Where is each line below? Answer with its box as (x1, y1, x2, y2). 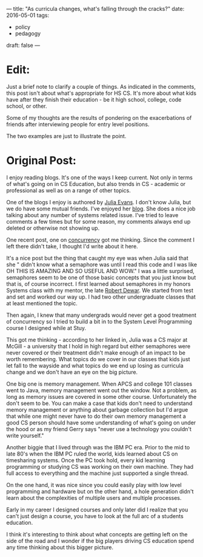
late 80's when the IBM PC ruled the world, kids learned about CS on (6, 450, 178, 457)
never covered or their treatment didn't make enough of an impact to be (6, 349, 186, 356)
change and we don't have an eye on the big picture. (6, 368, 138, 376)
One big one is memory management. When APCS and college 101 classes (6, 380, 193, 387)
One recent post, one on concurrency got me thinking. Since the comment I (6, 236, 195, 243)
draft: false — (6, 42, 41, 49)
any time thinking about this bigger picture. (6, 544, 114, 551)
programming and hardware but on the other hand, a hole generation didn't (6, 488, 194, 495)
